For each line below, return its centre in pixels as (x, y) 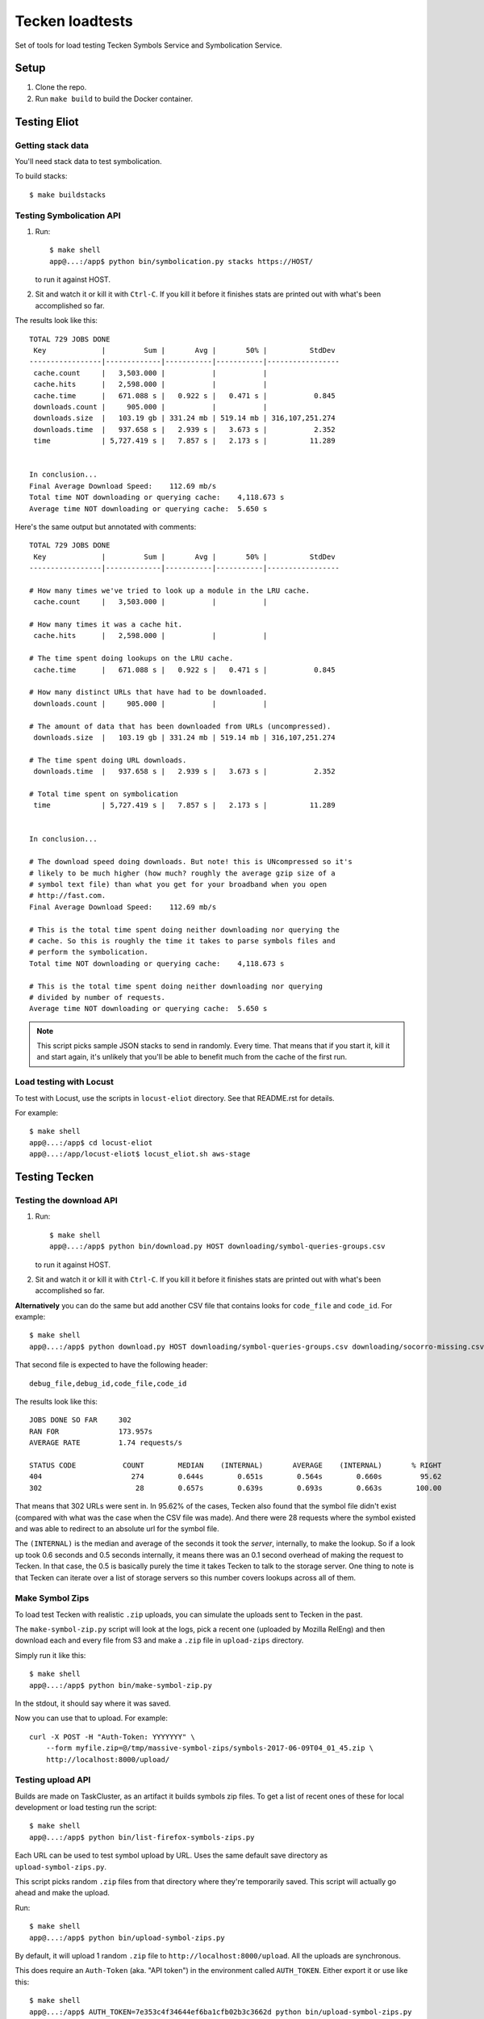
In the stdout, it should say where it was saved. (93, 1703)
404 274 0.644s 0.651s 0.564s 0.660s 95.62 (236, 1477)
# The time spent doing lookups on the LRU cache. (131, 659)
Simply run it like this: (50, 1655)
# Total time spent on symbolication (104, 794)
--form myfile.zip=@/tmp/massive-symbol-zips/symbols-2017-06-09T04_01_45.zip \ (210, 1748)
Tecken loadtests (74, 21)
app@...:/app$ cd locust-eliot (91, 1142)
